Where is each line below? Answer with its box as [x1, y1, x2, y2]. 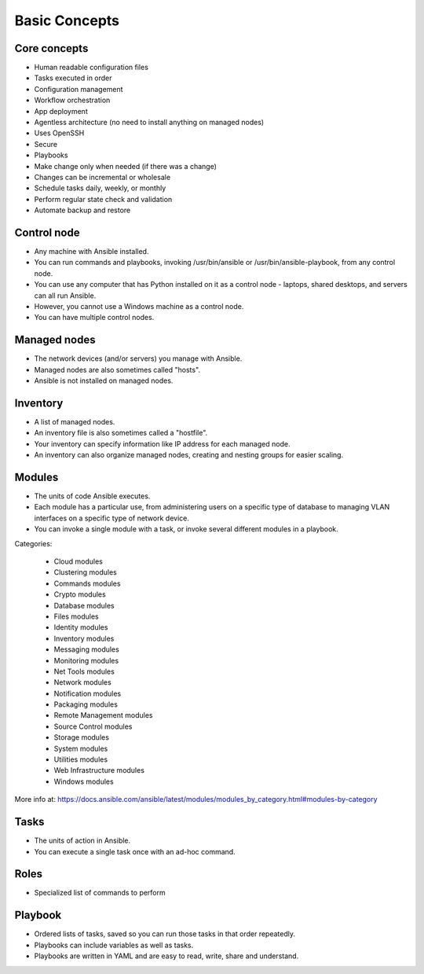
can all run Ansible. [34, 291, 97, 300]
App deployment [34, 106, 88, 116]
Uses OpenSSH [34, 128, 85, 138]
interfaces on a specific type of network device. [34, 513, 190, 523]
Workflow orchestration [34, 95, 111, 105]
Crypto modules [53, 590, 106, 599]
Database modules [53, 601, 115, 610]
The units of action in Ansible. [34, 836, 131, 845]
